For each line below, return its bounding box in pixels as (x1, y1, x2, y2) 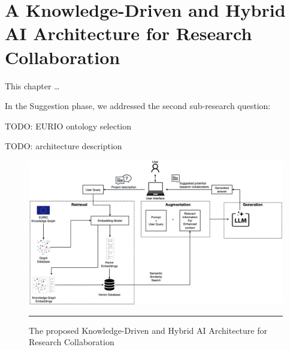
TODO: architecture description (5, 140, 122, 152)
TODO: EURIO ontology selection (5, 119, 132, 132)
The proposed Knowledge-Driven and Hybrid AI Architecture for (29, 324, 267, 336)
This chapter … (5, 79, 60, 92)
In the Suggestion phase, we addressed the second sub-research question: (5, 99, 271, 112)
